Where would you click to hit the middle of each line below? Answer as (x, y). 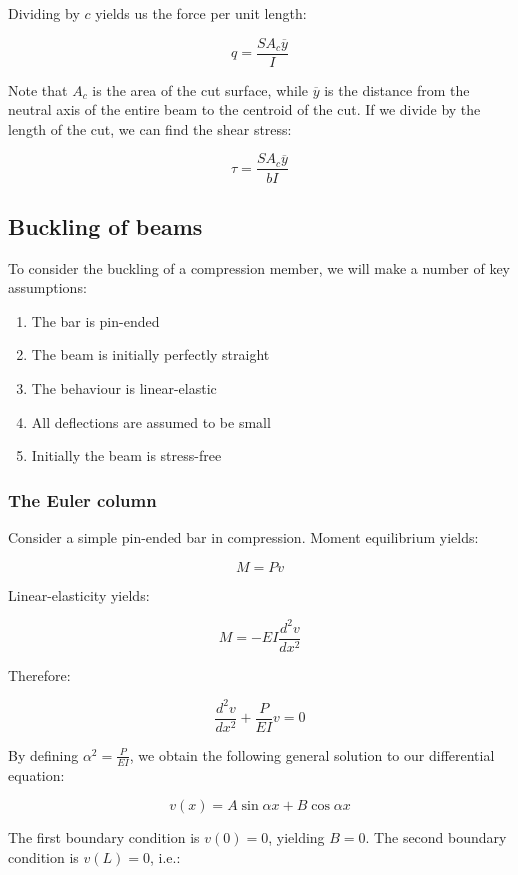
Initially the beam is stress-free (126, 455)
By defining (43, 754)
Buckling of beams (105, 225)
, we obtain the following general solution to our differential (312, 754)
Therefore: (39, 674)
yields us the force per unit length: (201, 13)
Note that (38, 89)
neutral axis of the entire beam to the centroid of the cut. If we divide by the (244, 109)
